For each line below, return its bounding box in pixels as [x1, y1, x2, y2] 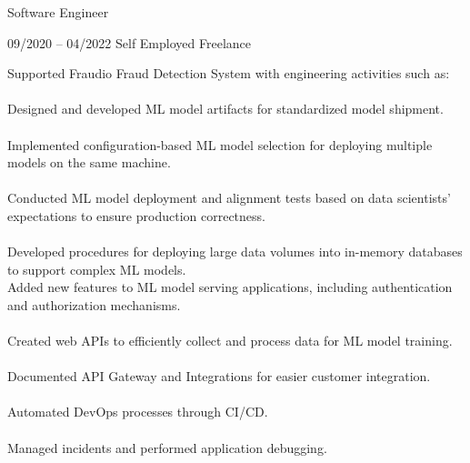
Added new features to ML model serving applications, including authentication [7, 277, 453, 297]
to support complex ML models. [7, 259, 186, 278]
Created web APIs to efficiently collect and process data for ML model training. [7, 331, 453, 350]
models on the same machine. [7, 153, 171, 172]
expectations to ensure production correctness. [7, 206, 265, 225]
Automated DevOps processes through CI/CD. [7, 402, 268, 421]
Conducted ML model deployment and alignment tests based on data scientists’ [7, 188, 451, 207]
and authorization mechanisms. [7, 295, 181, 314]
